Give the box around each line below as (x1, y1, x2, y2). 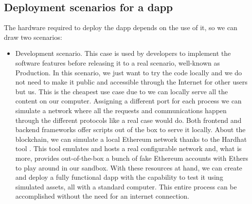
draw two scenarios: (4, 32, 62, 42)
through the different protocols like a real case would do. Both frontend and (15, 115, 242, 125)
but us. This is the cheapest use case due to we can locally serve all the (15, 86, 228, 96)
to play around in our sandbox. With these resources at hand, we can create (15, 162, 242, 172)
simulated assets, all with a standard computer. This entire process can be (15, 181, 237, 191)
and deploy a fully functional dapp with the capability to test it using (15, 172, 223, 182)
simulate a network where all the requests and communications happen (15, 105, 227, 115)
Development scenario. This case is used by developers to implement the (15, 48, 231, 58)
